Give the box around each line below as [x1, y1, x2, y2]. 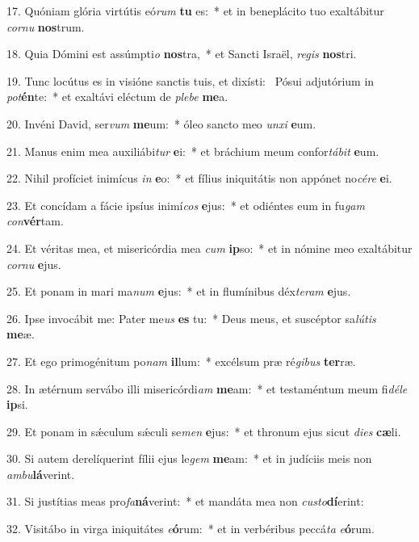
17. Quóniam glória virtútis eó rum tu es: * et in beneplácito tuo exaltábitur [6, 2, 384, 19]
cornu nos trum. [6, 18, 85, 35]
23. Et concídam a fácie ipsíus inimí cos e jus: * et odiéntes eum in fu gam [6, 196, 365, 213]
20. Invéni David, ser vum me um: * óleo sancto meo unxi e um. [6, 115, 316, 132]
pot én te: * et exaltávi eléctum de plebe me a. [6, 88, 228, 105]
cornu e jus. [6, 255, 61, 272]
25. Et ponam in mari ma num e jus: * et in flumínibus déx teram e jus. [6, 283, 351, 300]
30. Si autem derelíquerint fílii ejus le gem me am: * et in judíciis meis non [6, 450, 372, 467]
